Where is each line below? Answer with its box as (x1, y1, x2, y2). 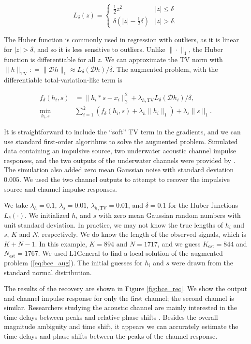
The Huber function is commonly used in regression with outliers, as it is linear (4, 34, 239, 44)
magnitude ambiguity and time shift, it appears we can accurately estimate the (4, 321, 238, 331)
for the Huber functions (168, 200, 238, 210)
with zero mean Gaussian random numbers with (98, 210, 241, 220)
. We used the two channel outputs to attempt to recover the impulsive (19, 174, 230, 184)
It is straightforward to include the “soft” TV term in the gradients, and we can (4, 127, 241, 136)
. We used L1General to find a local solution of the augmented (38, 248, 223, 258)
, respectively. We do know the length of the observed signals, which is (38, 229, 247, 239)
